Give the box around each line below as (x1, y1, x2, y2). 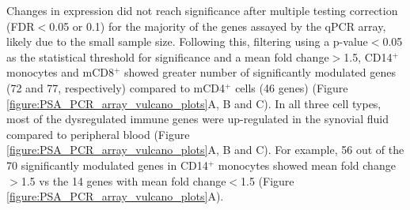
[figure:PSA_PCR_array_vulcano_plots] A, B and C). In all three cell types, (6, 95, 382, 111)
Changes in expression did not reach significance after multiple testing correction (6, 2, 398, 18)
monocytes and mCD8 (6, 64, 114, 81)
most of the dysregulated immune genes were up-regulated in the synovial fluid (6, 111, 389, 127)
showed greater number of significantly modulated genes (124, 64, 397, 81)
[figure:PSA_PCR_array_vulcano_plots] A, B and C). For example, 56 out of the (6, 141, 404, 158)
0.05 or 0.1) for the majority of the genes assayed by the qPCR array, (49, 17, 386, 34)
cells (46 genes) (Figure (235, 79, 348, 96)
